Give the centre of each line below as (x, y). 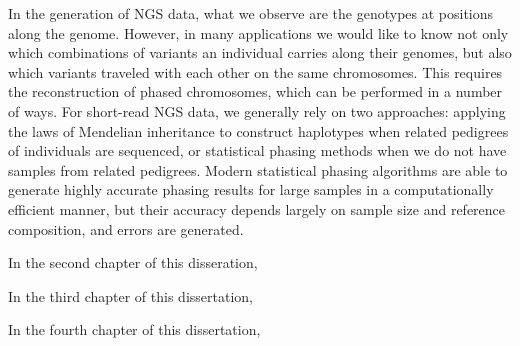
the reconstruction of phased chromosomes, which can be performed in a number (255, 91)
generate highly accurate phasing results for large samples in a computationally (251, 189)
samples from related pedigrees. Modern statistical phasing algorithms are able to (258, 169)
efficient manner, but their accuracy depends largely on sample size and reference (257, 208)
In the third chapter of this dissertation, (130, 295)
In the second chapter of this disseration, (133, 262)
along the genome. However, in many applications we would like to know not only (258, 32)
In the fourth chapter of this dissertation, (134, 329)
